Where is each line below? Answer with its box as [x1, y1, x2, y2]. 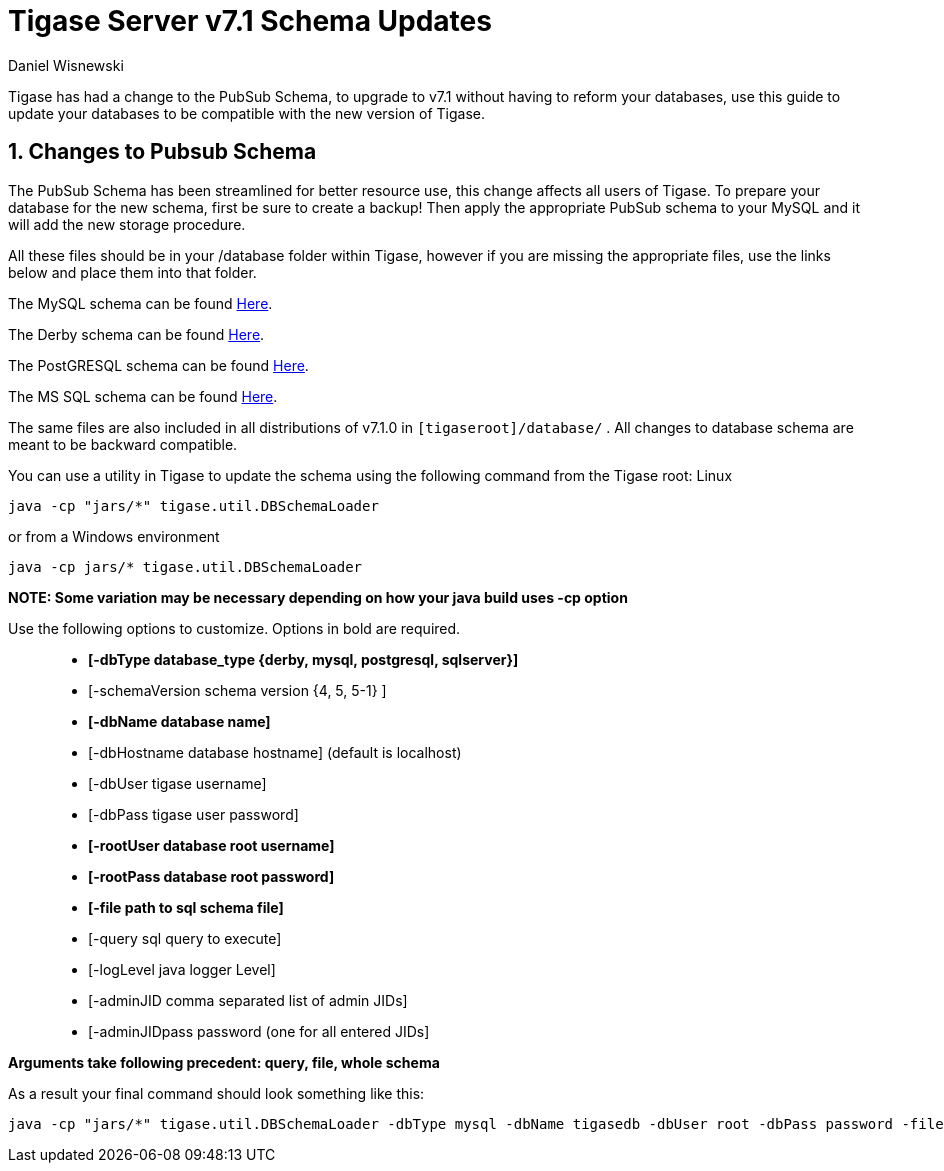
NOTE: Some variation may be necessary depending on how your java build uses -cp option [8, 588, 628, 606]
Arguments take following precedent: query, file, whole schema [8, 1053, 440, 1071]
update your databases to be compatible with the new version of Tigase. [8, 104, 485, 122]
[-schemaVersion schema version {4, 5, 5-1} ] [88, 681, 387, 699]
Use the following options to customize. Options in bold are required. [8, 619, 461, 637]
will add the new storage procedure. [8, 215, 246, 233]
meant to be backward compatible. [8, 435, 238, 453]
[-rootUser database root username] [88, 836, 335, 854]
